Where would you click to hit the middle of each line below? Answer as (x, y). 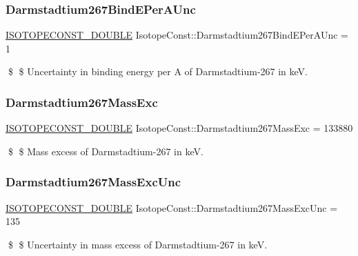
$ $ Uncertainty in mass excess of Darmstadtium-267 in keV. (138, 244)
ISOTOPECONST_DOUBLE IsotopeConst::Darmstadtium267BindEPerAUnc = (177, 35)
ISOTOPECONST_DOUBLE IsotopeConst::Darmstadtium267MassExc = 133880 (179, 128)
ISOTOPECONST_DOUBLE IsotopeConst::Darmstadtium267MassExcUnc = (172, 207)
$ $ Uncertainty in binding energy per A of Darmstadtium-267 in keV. (158, 71)
